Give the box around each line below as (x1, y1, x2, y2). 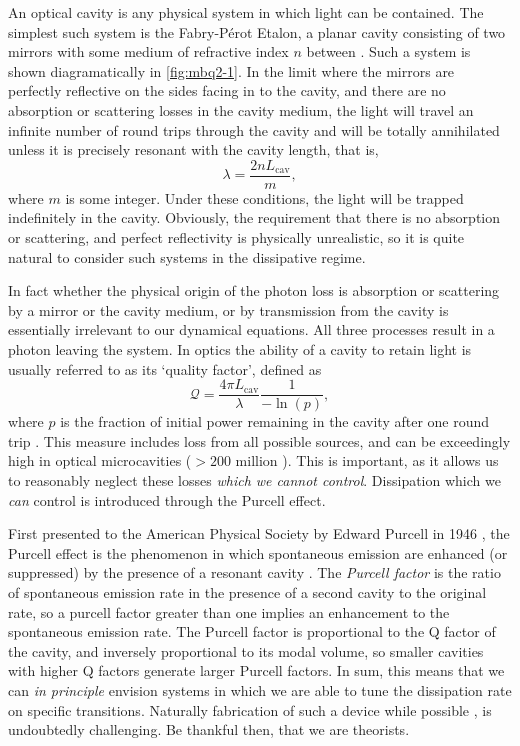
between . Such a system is (306, 41, 471, 62)
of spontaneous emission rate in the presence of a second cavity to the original (8, 581, 487, 602)
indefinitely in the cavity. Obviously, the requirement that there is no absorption (8, 207, 500, 228)
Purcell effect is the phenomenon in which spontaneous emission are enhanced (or (8, 542, 508, 563)
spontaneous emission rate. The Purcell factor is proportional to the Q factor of (8, 621, 496, 642)
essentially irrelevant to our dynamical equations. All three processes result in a (8, 319, 495, 340)
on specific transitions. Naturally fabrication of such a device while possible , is (8, 699, 492, 720)
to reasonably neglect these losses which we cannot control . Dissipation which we (8, 470, 501, 490)
